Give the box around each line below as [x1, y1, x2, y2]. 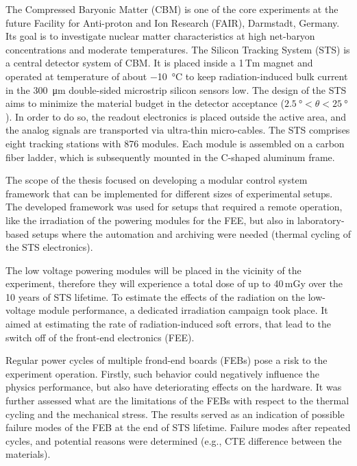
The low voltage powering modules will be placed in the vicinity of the [5, 262, 301, 277]
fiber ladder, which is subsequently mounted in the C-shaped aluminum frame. [5, 149, 335, 164]
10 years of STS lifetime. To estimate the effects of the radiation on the [5, 289, 306, 304]
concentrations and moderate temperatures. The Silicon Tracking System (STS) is [5, 42, 350, 56]
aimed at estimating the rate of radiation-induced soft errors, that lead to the [5, 317, 331, 331]
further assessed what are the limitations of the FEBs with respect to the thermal [5, 393, 349, 408]
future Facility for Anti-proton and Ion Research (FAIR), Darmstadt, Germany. [5, 15, 340, 29]
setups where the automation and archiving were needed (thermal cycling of [32, 226, 351, 241]
